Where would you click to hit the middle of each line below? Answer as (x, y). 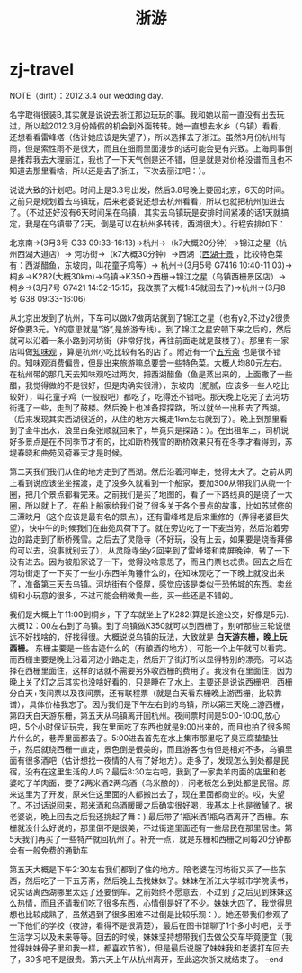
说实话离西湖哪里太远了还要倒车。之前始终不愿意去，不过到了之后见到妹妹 (147, 891)
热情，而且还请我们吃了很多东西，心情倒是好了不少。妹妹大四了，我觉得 (151, 903)
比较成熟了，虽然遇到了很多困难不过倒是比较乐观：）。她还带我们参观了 (157, 914)
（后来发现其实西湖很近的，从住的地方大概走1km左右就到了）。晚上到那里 (145, 419)
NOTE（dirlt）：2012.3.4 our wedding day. (86, 95)
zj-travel (42, 70)
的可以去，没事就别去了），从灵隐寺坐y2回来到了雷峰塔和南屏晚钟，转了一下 (150, 550)
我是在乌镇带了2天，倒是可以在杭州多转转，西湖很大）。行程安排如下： (155, 223)
